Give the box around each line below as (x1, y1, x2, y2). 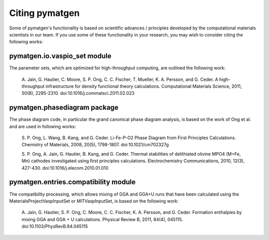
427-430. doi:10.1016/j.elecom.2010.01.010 (21, 165, 109, 171)
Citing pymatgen (9, 7, 80, 18)
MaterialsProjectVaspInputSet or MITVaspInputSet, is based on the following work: (9, 198, 179, 204)
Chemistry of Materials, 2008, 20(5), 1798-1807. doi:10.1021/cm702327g (21, 142, 169, 148)
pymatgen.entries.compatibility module (9, 178, 136, 187)
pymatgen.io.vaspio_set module (9, 52, 112, 60)
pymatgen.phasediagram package (9, 103, 119, 112)
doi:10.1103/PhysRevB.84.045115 (21, 224, 88, 230)
